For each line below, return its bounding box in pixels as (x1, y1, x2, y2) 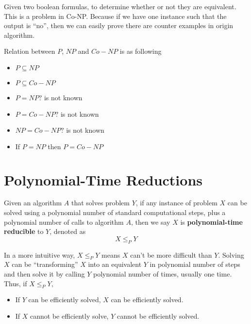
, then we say (131, 216, 170, 227)
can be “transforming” (12, 259, 78, 269)
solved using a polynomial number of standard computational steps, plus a (4, 207, 226, 217)
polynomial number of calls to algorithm (4, 216, 124, 227)
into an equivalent (88, 259, 142, 269)
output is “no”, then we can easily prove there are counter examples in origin (4, 20, 234, 31)
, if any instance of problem (135, 198, 218, 208)
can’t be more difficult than (130, 249, 212, 260)
